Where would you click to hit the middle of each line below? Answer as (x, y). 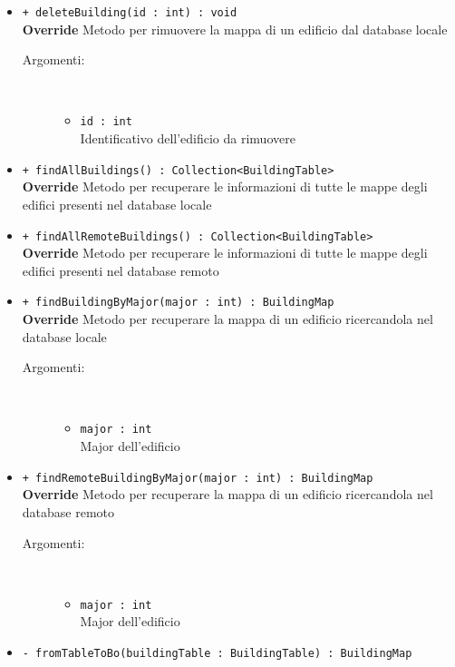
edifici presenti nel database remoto (121, 270)
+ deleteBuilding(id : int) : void (130, 13)
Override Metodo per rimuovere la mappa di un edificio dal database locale (235, 29)
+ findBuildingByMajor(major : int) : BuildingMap (178, 303)
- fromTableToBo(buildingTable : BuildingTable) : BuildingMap (217, 653)
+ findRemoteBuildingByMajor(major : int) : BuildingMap (198, 478)
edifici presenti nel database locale (117, 204)
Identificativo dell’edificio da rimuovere (188, 138)
